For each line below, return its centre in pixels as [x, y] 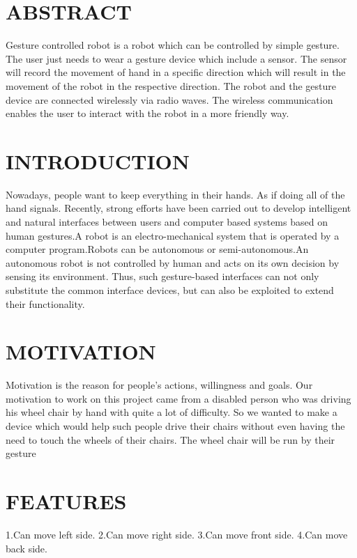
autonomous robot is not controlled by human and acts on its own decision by [173, 262]
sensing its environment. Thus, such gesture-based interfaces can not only [162, 276]
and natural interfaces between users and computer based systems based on [167, 222]
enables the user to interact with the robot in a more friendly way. [147, 113]
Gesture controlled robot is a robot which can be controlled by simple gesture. [173, 45]
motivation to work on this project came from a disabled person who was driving [178, 398]
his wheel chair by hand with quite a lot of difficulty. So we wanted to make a [172, 412]
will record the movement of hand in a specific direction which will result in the [176, 72]
